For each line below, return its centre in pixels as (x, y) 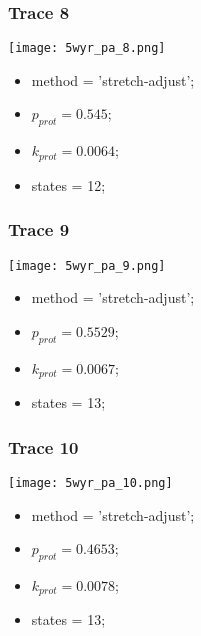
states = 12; (68, 184)
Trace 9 (39, 229)
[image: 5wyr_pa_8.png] (87, 48)
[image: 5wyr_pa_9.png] (87, 265)
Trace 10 (43, 446)
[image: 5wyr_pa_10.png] (90, 482)
